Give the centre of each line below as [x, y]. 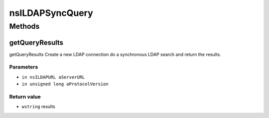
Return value [25, 97]
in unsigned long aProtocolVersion [65, 84]
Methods [24, 26]
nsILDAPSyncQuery [51, 13]
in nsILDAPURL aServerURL [53, 77]
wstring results [39, 107]
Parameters [24, 67]
